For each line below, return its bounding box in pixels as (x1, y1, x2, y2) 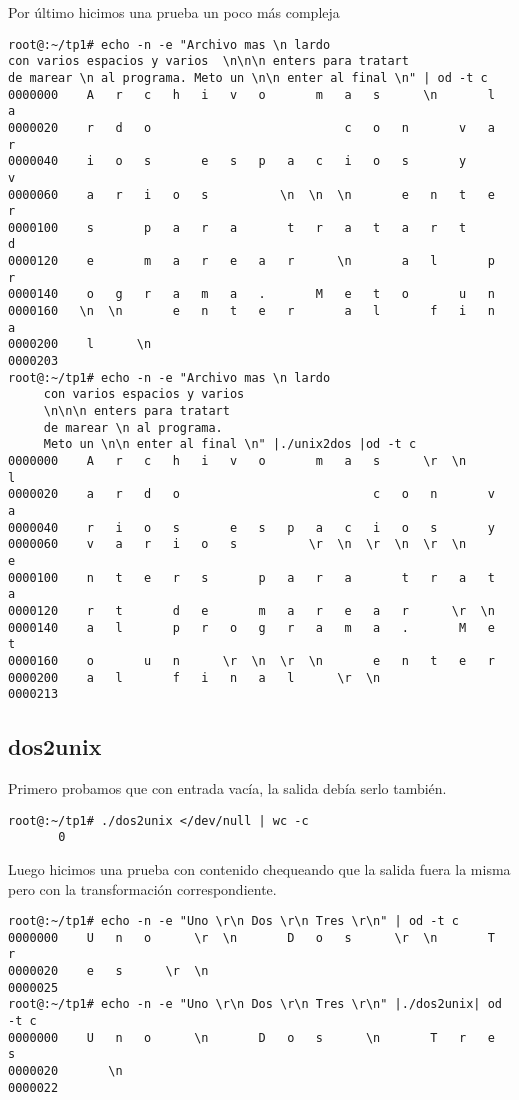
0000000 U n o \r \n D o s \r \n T (8, 930, 495, 945)
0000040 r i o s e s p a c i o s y (8, 520, 495, 535)
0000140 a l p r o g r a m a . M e (8, 620, 495, 635)
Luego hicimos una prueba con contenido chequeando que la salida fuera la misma (8, 858, 511, 879)
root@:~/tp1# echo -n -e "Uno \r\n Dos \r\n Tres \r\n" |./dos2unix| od (8, 997, 502, 1012)
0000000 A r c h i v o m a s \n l (8, 87, 495, 102)
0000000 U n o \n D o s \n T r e (8, 1030, 495, 1045)
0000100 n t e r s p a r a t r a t (8, 570, 495, 585)
